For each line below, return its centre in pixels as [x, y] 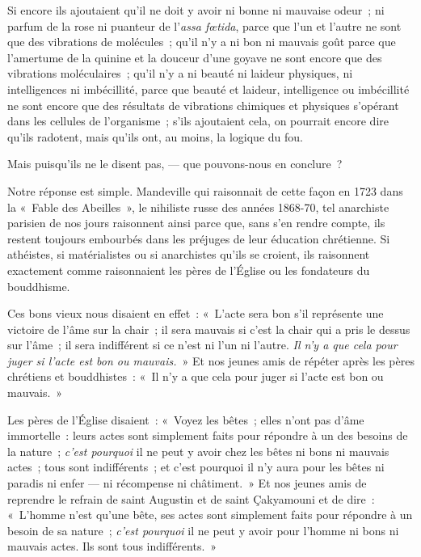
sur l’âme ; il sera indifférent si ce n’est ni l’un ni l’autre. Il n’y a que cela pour [202, 345]
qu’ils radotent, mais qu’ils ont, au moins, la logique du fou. [155, 136]
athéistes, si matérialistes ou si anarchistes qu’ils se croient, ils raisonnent [189, 254]
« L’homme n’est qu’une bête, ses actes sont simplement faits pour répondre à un [210, 515]
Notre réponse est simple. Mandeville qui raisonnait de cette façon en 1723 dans [205, 190]
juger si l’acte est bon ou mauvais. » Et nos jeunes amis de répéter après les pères [211, 360]
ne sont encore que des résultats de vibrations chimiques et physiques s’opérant [203, 105]
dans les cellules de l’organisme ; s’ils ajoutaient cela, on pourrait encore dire [198, 121]
